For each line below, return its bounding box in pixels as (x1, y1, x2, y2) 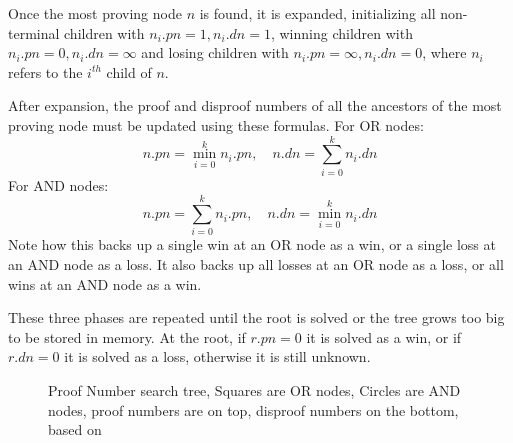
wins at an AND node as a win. (8, 273, 202, 294)
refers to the (8, 61, 83, 82)
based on (48, 419, 102, 440)
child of (106, 61, 152, 82)
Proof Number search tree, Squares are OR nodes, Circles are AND (48, 379, 461, 400)
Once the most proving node (8, 3, 182, 23)
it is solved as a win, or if (306, 326, 462, 347)
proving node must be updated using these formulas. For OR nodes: (8, 114, 424, 135)
